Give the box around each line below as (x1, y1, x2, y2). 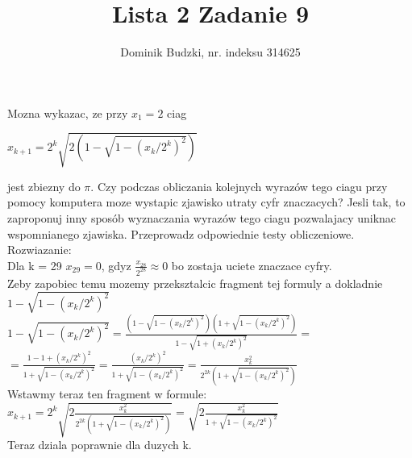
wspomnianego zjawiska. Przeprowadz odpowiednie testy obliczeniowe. (7, 225, 355, 242)
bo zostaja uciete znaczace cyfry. (171, 256, 332, 273)
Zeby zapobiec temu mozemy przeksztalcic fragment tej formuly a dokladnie (7, 274, 383, 291)
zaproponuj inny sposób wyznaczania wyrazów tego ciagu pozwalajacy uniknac (7, 210, 397, 227)
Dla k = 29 (7, 256, 62, 273)
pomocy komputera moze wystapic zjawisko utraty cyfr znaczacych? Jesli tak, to (7, 194, 406, 210)
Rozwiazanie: (7, 241, 72, 258)
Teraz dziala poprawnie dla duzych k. (7, 436, 192, 453)
